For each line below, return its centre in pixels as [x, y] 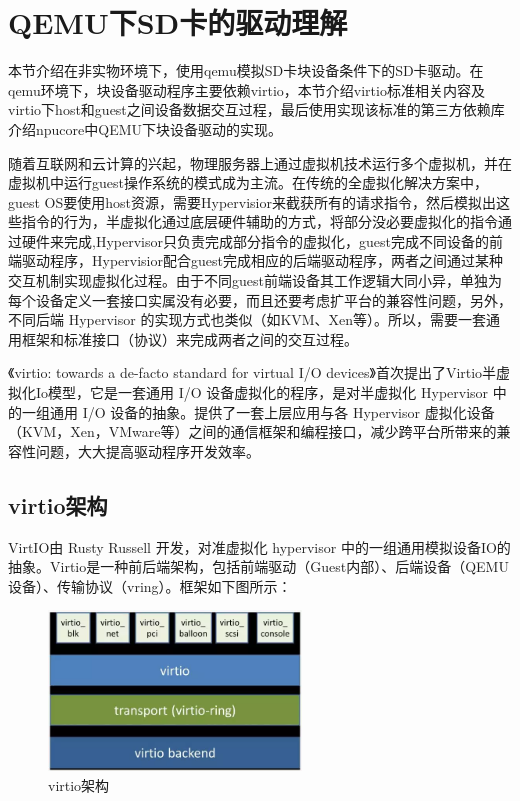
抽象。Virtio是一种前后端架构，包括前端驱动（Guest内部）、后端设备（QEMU [258, 566]
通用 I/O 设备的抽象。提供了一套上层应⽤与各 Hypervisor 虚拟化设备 [272, 411]
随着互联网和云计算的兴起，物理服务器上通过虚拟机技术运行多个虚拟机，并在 [260, 162]
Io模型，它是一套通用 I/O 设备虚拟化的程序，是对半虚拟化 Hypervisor [262, 392]
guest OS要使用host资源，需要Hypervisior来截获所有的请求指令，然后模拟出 [252, 201]
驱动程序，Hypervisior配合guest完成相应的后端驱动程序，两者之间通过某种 [262, 260]
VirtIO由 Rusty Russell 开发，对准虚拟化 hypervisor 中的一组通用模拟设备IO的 [259, 546]
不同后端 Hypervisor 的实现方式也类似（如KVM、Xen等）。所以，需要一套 [247, 319]
